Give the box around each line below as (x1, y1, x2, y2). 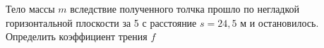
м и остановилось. (240, 15, 319, 30)
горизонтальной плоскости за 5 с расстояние (6, 15, 197, 30)
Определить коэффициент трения (6, 29, 148, 44)
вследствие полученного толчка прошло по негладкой (70, 1, 300, 16)
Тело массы (6, 1, 55, 16)
